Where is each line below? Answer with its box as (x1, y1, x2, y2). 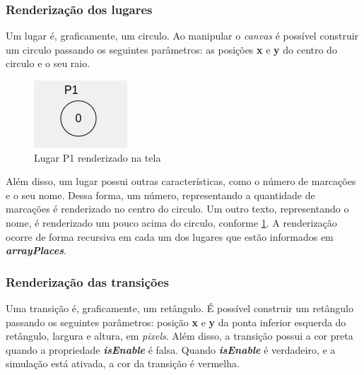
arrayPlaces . (6, 243, 66, 258)
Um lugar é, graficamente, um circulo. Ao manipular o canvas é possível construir (6, 28, 359, 43)
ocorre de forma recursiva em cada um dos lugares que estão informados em (6, 229, 334, 244)
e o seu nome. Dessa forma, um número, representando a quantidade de (6, 187, 315, 202)
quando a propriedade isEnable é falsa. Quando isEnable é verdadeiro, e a (6, 342, 336, 357)
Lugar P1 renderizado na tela (34, 150, 161, 165)
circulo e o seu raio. (6, 56, 90, 71)
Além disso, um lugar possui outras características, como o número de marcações (6, 174, 356, 189)
